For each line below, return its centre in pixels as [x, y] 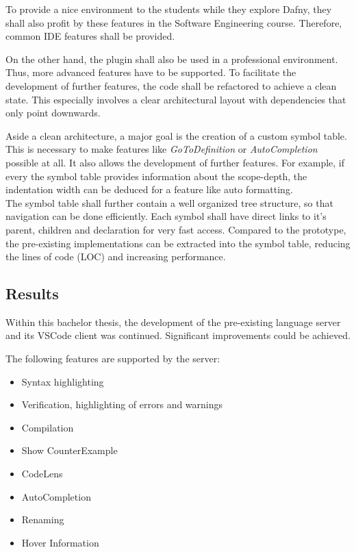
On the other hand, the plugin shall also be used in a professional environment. [172, 59]
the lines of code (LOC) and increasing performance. [116, 256]
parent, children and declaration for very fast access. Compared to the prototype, [176, 229]
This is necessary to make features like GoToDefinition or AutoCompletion [162, 149]
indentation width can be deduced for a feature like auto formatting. [149, 189]
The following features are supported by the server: [113, 359]
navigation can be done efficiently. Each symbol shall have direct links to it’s [166, 216]
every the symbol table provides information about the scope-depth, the [156, 176]
